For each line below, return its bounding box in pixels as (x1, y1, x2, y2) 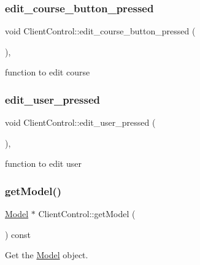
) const (5, 228, 31, 240)
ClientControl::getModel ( (38, 207, 136, 220)
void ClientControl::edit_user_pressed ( (5, 116, 156, 129)
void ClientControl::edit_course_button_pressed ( (5, 25, 196, 37)
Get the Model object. (5, 248, 88, 261)
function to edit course (5, 66, 90, 79)
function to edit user (5, 157, 82, 170)
